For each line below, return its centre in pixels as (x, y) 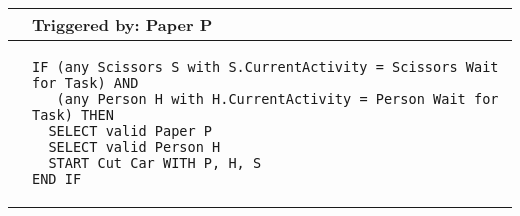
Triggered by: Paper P (122, 24)
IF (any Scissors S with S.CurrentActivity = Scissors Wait (265, 67)
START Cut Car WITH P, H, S (155, 163)
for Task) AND (85, 83)
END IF (57, 179)
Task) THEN (73, 115)
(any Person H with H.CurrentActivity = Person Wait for (277, 99)
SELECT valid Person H (134, 147)
